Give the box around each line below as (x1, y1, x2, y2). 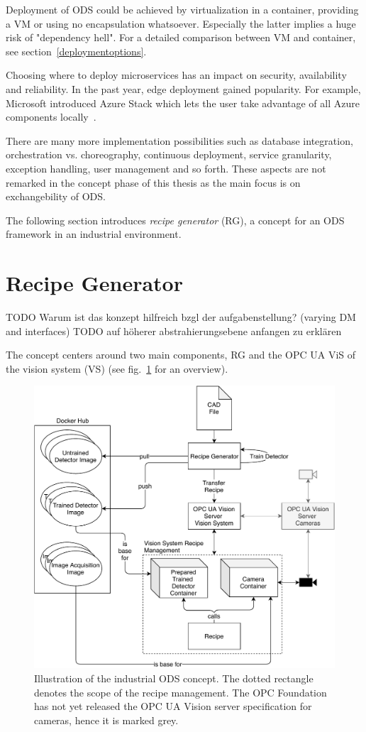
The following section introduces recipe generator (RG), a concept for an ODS (6, 212, 345, 227)
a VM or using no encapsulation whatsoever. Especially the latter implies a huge (6, 16, 356, 31)
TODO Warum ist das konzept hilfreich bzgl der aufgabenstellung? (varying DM (6, 310, 356, 324)
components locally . (6, 109, 96, 124)
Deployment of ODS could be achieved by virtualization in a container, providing (6, 2, 359, 16)
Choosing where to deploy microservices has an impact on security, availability (6, 67, 347, 82)
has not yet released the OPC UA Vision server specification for (34, 699, 312, 714)
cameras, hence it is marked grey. (34, 712, 179, 727)
